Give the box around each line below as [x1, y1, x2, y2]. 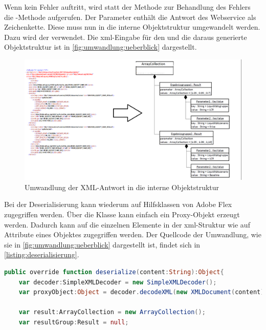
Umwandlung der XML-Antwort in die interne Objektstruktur [25, 181, 219, 192]
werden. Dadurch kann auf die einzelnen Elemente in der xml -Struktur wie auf [4, 219, 250, 230]
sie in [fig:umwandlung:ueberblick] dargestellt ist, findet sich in [4, 239, 201, 250]
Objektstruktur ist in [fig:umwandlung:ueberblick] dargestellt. [4, 42, 197, 52]
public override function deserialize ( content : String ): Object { [4, 268, 224, 276]
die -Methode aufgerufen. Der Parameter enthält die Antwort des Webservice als [4, 11, 256, 22]
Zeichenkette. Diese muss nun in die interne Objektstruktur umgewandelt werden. [4, 22, 260, 32]
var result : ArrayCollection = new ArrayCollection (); [18, 308, 206, 316]
